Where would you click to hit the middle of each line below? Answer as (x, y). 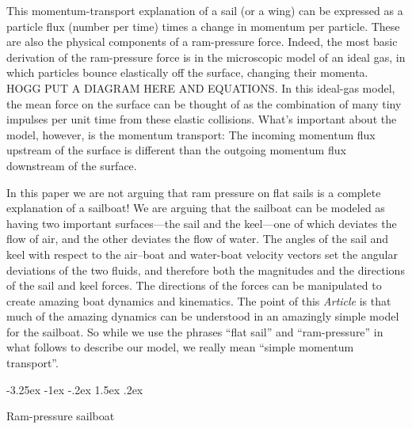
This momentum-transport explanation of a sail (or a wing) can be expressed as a (205, 10)
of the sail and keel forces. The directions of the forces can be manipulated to (194, 285)
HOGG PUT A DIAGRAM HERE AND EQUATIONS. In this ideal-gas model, (201, 87)
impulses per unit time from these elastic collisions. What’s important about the (202, 119)
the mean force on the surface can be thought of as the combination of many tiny (204, 103)
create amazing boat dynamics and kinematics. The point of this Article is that (199, 300)
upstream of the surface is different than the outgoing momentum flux (176, 150)
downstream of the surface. (72, 165)
